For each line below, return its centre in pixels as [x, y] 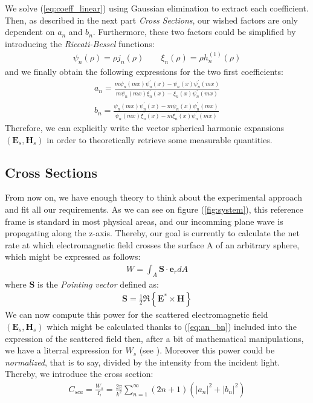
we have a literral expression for [64, 350]
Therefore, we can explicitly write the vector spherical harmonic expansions [145, 127]
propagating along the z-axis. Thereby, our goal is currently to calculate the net [153, 233]
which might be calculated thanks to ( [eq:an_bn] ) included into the [172, 326]
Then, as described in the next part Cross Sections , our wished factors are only [151, 20]
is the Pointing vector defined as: [98, 284]
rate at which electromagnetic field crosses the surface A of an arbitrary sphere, [152, 244]
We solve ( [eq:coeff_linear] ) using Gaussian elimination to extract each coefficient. [157, 8]
